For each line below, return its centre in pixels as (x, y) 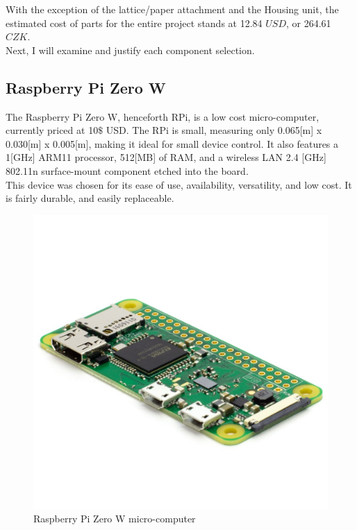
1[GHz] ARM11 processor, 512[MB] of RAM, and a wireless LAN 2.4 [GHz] (166, 157)
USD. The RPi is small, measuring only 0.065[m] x (214, 130)
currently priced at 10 (52, 130)
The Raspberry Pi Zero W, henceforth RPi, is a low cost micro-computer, (163, 116)
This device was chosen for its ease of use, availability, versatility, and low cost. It (179, 184)
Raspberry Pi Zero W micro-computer (115, 519)
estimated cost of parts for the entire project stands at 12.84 (134, 23)
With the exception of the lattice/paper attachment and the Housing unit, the (172, 9)
